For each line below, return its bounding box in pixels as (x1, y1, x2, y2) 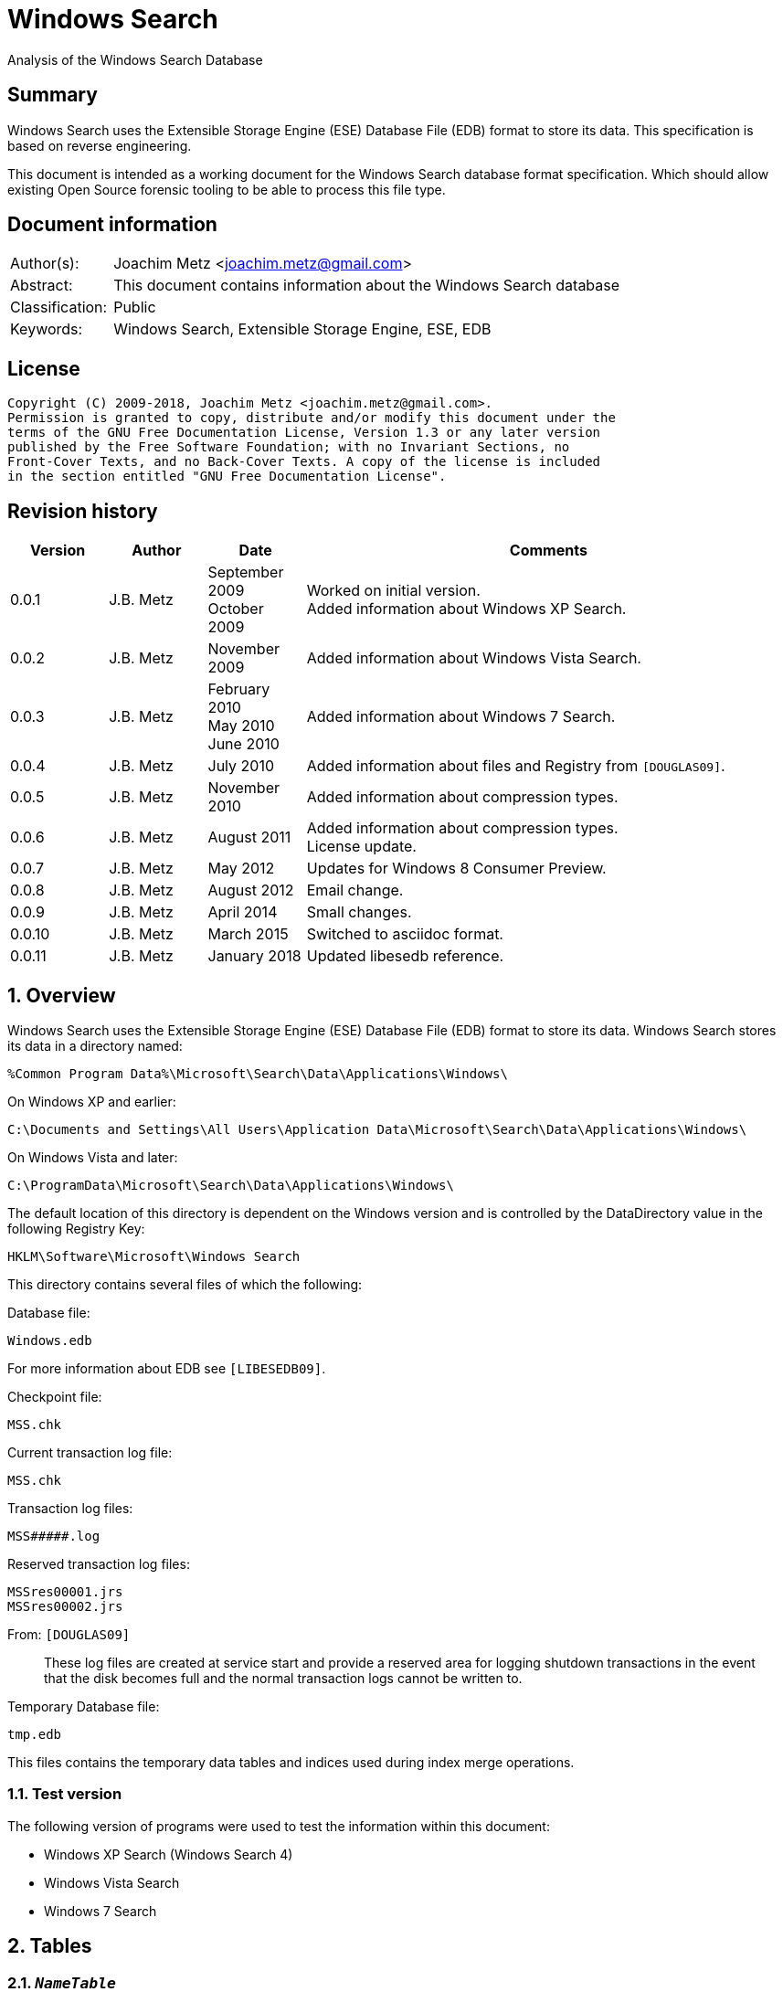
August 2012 (207, 881, 294, 900)
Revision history (7, 499, 158, 523)
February (207, 680, 270, 699)
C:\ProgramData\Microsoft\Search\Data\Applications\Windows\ (7, 1177, 454, 1192)
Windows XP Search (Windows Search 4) (44, 1846, 293, 1862)
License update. (306, 837, 417, 856)
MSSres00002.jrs (7, 1598, 123, 1614)
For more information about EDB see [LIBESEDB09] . (7, 1360, 326, 1376)
